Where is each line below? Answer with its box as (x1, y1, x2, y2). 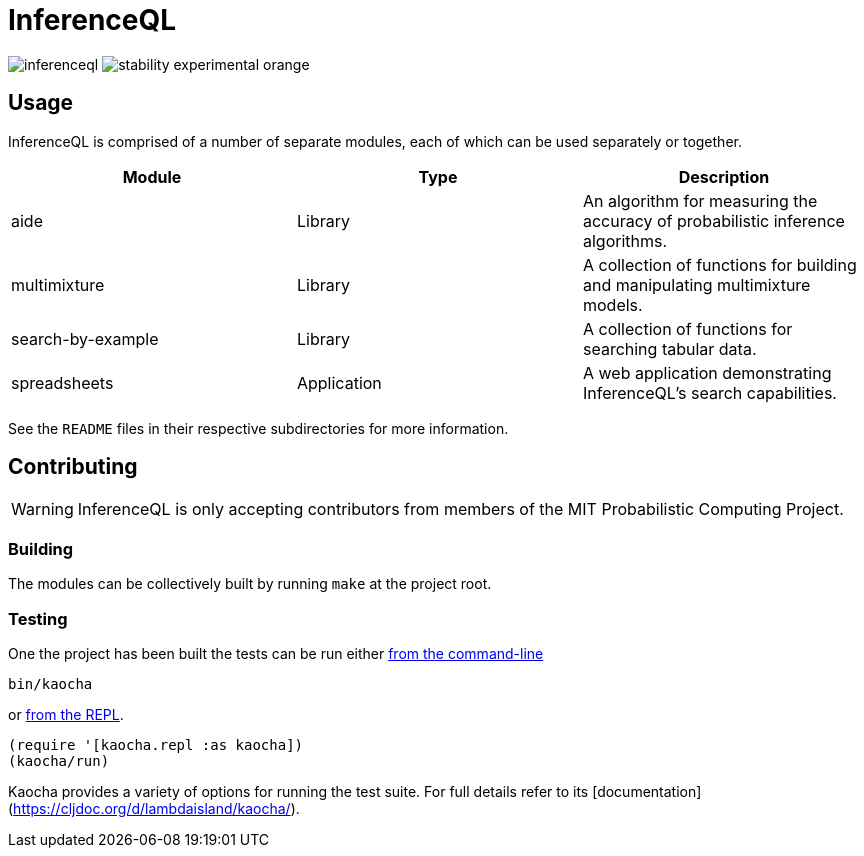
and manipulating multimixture (582, 274, 811, 295)
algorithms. (582, 230, 668, 251)
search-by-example (11, 328, 159, 349)
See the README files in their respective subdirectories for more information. (8, 419, 509, 437)
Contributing (8, 454, 138, 480)
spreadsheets (11, 372, 114, 393)
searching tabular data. (582, 338, 757, 359)
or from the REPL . (8, 705, 124, 723)
